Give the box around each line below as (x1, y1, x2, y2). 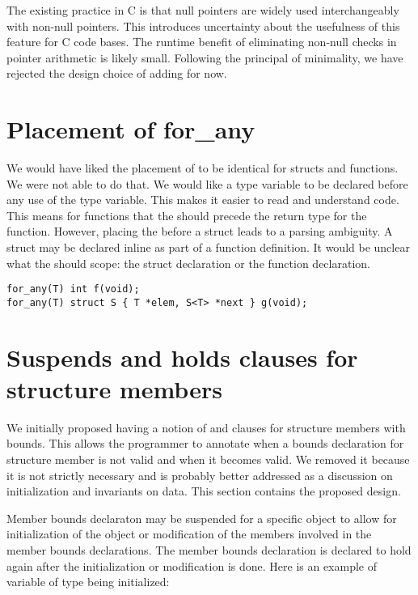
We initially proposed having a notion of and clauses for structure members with (6, 419, 406, 436)
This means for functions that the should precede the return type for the (6, 206, 367, 223)
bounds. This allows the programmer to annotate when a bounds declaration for (6, 435, 404, 452)
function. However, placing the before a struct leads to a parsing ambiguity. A (6, 223, 393, 240)
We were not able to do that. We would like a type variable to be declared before (6, 175, 408, 192)
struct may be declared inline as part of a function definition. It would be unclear (6, 239, 410, 256)
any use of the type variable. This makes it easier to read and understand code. (6, 191, 399, 208)
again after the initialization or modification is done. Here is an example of (6, 557, 378, 574)
